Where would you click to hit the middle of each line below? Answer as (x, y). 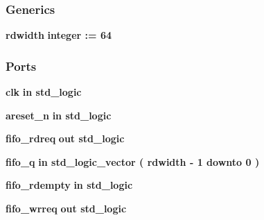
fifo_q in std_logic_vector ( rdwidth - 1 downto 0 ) (133, 161)
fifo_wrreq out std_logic (66, 208)
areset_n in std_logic (59, 115)
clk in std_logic (44, 92)
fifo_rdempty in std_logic (69, 185)
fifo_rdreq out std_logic (65, 138)
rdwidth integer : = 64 (59, 35)
